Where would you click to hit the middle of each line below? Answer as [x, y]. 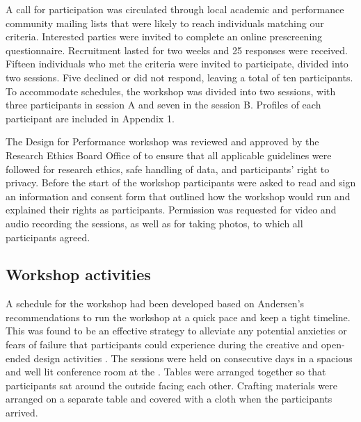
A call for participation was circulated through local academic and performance [175, 9]
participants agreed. [48, 237]
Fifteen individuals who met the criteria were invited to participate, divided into [177, 64]
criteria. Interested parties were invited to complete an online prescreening [164, 36]
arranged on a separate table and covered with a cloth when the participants [169, 399]
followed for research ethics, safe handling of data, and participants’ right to [168, 169]
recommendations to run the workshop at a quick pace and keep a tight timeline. [178, 317]
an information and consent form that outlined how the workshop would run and [178, 196]
